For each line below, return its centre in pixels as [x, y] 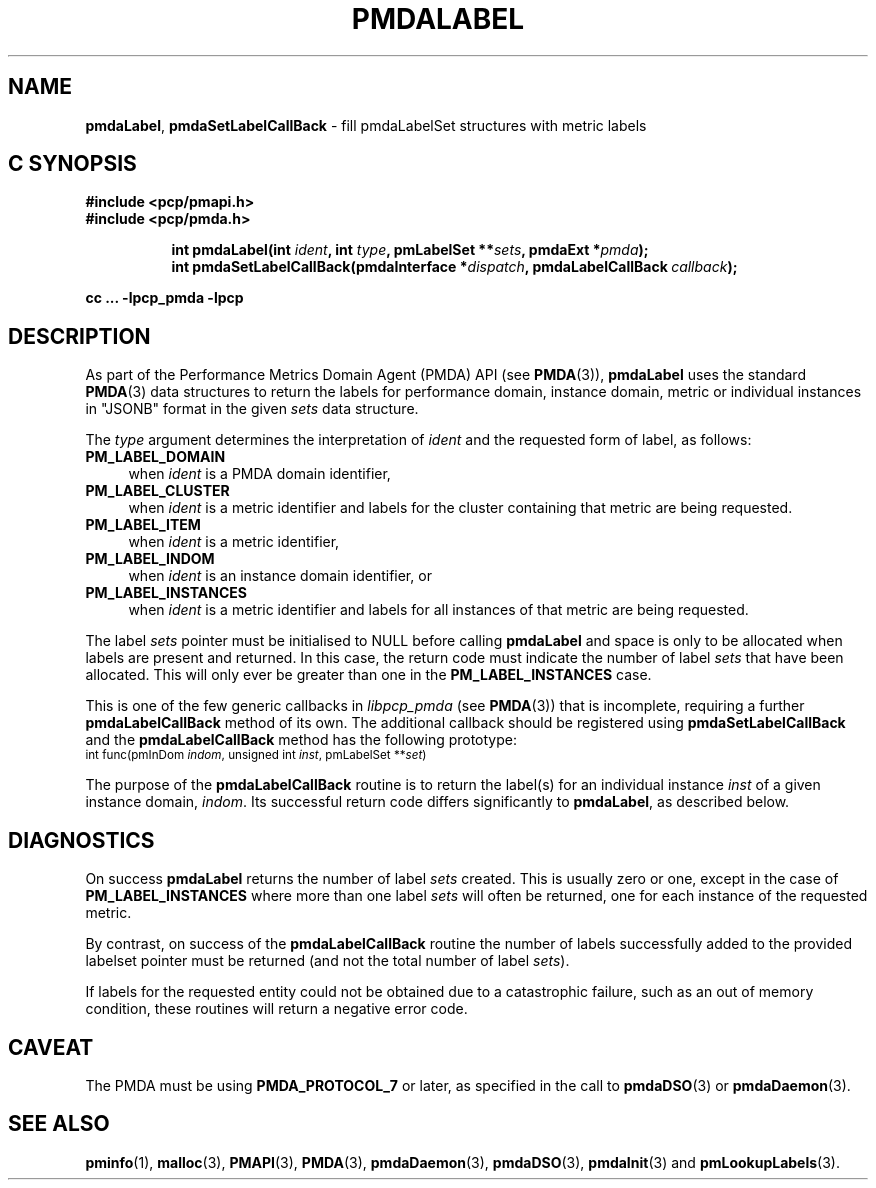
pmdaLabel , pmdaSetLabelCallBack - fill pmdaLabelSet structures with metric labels [366, 125]
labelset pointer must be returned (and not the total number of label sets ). [327, 961]
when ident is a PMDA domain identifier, [259, 474]
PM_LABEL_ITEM [143, 525]
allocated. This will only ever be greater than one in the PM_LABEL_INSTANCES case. [368, 675]
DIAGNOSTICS [81, 840]
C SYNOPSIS [72, 164]
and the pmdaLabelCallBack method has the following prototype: [301, 740]
